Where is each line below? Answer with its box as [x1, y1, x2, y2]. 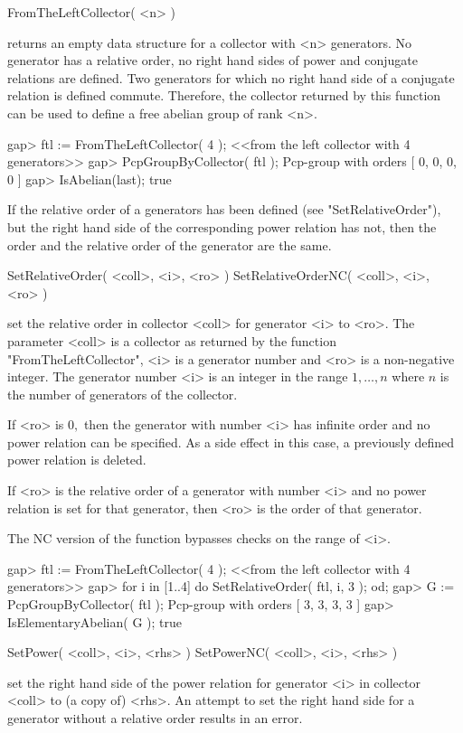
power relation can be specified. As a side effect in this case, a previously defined [7, 432, 455, 451]
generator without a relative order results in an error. [7, 709, 303, 727]
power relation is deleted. [7, 450, 146, 469]
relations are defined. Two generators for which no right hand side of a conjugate [7, 68, 455, 87]
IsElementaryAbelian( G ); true [7, 612, 182, 631]
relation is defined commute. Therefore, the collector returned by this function [7, 86, 441, 105]
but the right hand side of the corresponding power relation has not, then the [7, 217, 437, 236]
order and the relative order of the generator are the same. [7, 235, 332, 254]
